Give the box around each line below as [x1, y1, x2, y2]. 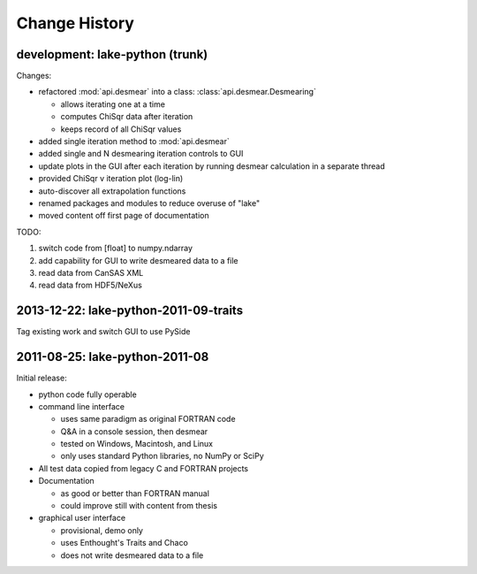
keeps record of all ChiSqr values [60, 124, 182, 134]
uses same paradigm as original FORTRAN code [60, 414, 236, 425]
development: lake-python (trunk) [16, 47, 208, 62]
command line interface [38, 401, 125, 411]
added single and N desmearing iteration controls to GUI [38, 149, 244, 159]
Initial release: [16, 372, 67, 384]
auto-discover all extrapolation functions [38, 186, 186, 196]
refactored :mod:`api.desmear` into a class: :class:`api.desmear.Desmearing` [38, 87, 317, 97]
